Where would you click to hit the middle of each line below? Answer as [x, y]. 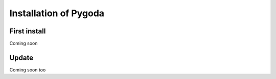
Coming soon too [28, 70]
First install [28, 31]
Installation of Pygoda [57, 13]
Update [21, 57]
